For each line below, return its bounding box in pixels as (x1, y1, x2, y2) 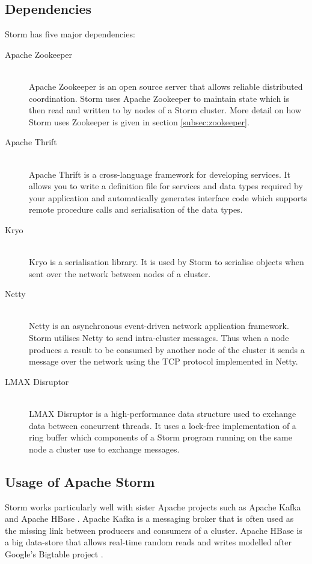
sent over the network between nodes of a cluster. (29, 267, 211, 280)
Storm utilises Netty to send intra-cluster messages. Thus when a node (29, 331, 289, 344)
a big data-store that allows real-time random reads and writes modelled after (5, 536, 292, 548)
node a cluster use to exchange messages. (29, 442, 180, 455)
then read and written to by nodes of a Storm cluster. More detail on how (29, 104, 302, 116)
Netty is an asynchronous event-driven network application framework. (29, 319, 289, 332)
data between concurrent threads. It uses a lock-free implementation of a (29, 419, 296, 431)
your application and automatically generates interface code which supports (29, 191, 308, 204)
